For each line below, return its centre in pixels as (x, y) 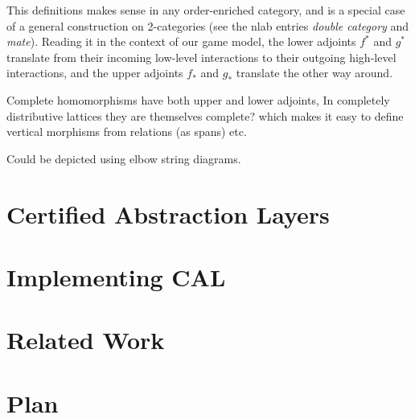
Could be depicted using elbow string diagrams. (124, 158)
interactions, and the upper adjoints (95, 73)
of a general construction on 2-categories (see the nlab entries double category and (208, 25)
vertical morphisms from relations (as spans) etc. (127, 131)
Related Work (86, 340)
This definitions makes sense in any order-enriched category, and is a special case (206, 10)
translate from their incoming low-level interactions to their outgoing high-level (201, 57)
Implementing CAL (116, 276)
